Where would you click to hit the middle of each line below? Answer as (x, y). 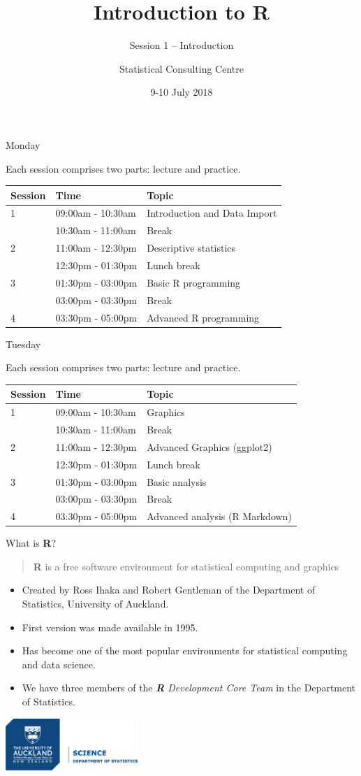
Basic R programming (194, 282)
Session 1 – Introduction (182, 45)
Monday (23, 144)
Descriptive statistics (191, 248)
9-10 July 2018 (182, 92)
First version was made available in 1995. (110, 627)
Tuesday (23, 344)
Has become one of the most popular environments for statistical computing (185, 651)
